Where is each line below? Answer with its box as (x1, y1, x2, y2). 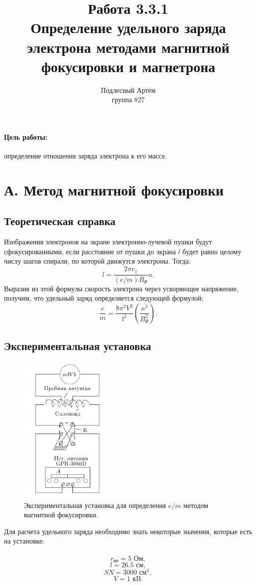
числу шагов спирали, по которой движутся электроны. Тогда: (4, 256, 191, 266)
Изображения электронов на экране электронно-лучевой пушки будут (4, 236, 212, 247)
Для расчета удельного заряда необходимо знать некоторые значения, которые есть (4, 526, 253, 536)
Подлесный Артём (101, 84, 156, 95)
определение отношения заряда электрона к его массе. (4, 151, 167, 161)
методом (183, 500, 208, 510)
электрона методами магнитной (27, 37, 230, 57)
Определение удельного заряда (30, 17, 226, 38)
